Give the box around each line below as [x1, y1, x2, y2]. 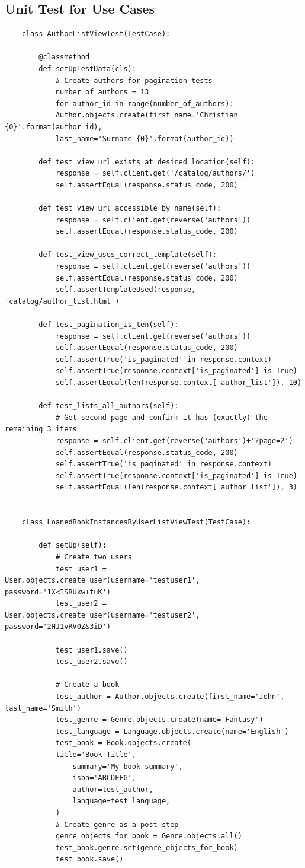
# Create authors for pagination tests [55, 76, 213, 85]
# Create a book [55, 681, 120, 689]
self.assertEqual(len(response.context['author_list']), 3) [55, 483, 297, 492]
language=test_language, [72, 797, 171, 806]
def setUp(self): [38, 541, 107, 550]
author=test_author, [72, 785, 153, 794]
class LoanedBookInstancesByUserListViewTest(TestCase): [21, 518, 251, 527]
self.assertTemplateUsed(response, [55, 285, 196, 294]
